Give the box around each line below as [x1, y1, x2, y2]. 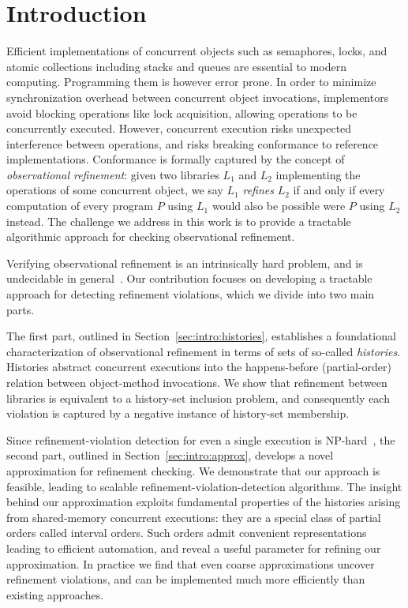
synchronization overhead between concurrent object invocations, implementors [6, 88, 389, 105]
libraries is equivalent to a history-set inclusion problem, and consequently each [6, 389, 390, 406]
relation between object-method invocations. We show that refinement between [6, 374, 387, 390]
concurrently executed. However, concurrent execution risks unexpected [6, 120, 352, 137]
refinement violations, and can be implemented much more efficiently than [6, 571, 365, 587]
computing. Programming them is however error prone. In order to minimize [6, 73, 376, 90]
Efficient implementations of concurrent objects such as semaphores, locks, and [6, 43, 387, 59]
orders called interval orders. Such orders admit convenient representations [6, 524, 367, 541]
